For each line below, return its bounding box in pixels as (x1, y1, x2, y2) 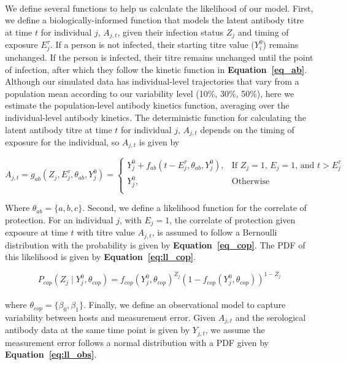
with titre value (77, 226, 135, 239)
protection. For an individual (5, 213, 113, 226)
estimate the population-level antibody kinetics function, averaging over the (5, 99, 290, 112)
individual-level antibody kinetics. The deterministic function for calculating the (5, 110, 307, 123)
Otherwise (231, 177, 270, 186)
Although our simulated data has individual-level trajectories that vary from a (5, 75, 299, 88)
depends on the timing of (200, 123, 294, 136)
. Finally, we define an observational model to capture (83, 298, 286, 311)
